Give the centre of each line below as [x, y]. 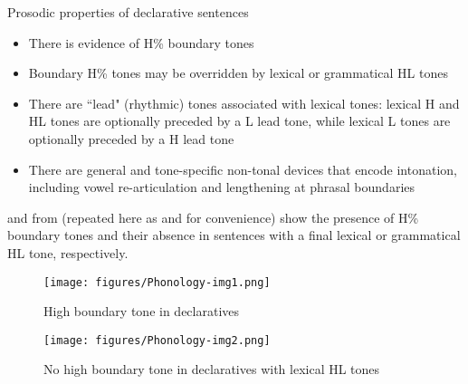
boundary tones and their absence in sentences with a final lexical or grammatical [234, 235]
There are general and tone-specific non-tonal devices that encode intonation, [243, 169]
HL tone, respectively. [68, 252]
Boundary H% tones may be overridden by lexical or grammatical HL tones [238, 73]
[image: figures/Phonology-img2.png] [157, 340]
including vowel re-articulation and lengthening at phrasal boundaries [222, 187]
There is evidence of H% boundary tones [141, 42]
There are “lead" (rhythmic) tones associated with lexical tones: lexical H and [244, 103]
